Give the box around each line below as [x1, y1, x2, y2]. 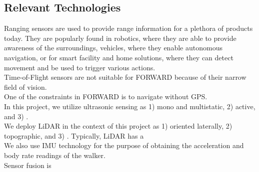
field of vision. [4, 81, 47, 92]
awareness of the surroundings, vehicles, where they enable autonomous [4, 42, 222, 53]
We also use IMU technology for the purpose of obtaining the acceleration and [4, 140, 244, 151]
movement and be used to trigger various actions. [4, 62, 155, 72]
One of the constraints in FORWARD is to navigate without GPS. [4, 91, 207, 102]
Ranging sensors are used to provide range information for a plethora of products [4, 23, 253, 33]
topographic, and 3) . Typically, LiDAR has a [4, 130, 144, 141]
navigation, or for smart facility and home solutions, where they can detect [4, 52, 233, 62]
